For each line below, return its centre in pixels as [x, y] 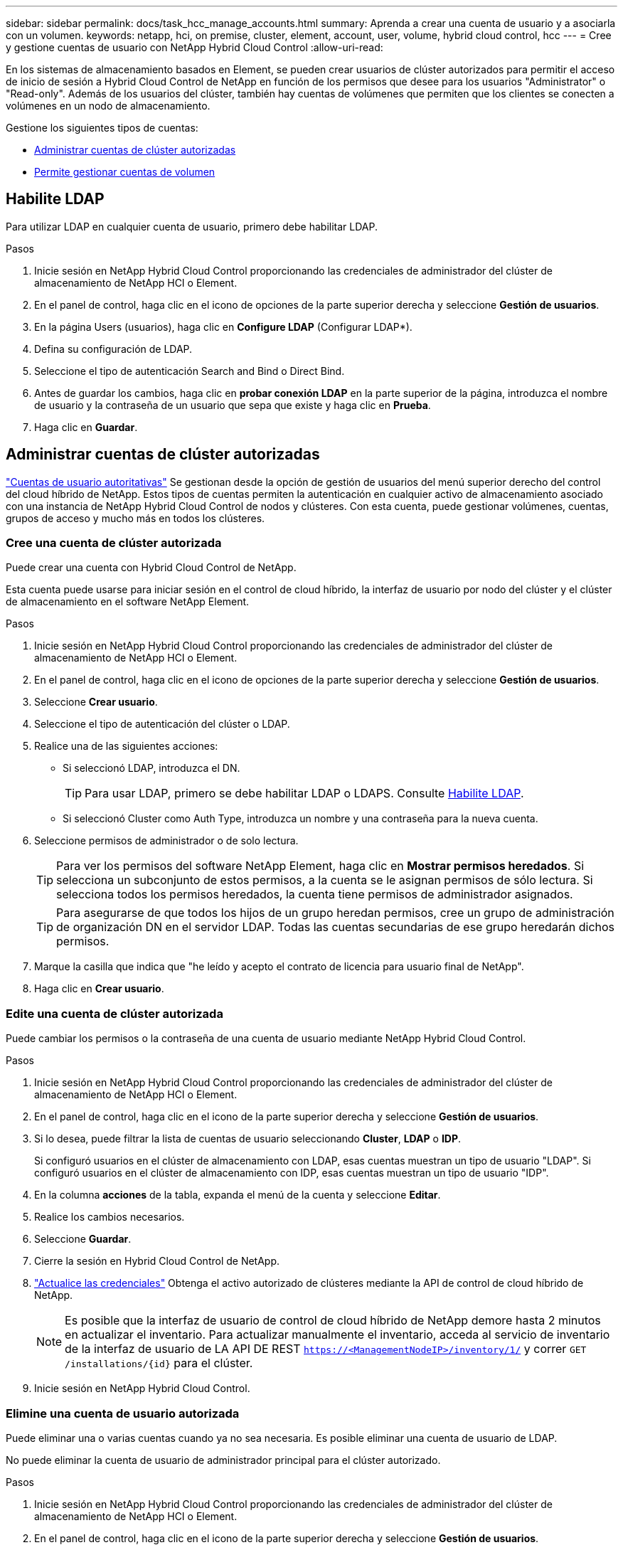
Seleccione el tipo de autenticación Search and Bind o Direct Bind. [190, 371]
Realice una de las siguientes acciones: [126, 746]
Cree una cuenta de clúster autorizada [114, 543]
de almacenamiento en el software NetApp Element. [128, 602]
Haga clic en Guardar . [86, 427]
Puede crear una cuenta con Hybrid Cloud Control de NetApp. [151, 568]
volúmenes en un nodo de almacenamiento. [108, 106]
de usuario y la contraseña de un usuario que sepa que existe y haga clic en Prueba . [233, 405]
